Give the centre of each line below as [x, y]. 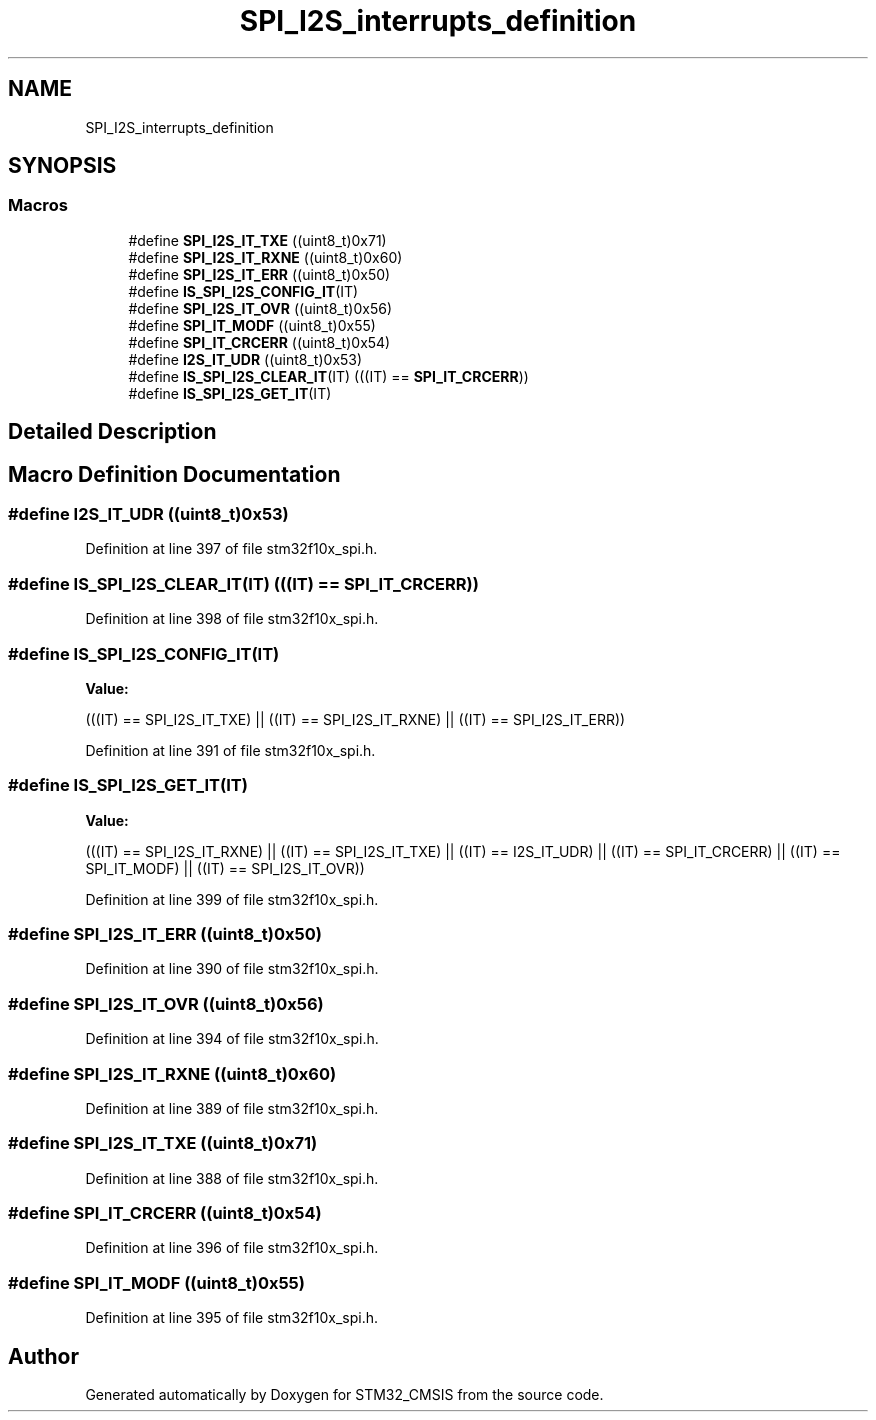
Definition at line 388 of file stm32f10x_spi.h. [232, 1178]
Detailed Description [112, 432]
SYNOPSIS [62, 166]
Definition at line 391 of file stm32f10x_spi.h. [230, 750]
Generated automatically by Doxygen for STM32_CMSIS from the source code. [344, 1395]
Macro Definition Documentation [174, 474]
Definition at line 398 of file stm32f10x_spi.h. [232, 619]
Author [43, 1356]
